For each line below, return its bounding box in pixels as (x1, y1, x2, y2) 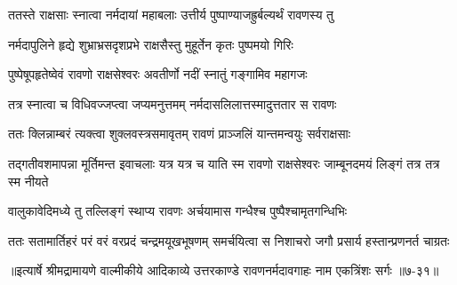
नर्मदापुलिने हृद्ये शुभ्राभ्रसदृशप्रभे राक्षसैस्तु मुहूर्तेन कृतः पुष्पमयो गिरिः (8, 35, 293, 53)
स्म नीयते (8, 171, 49, 190)
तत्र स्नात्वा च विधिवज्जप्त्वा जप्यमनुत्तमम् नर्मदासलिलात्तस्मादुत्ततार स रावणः (8, 94, 337, 113)
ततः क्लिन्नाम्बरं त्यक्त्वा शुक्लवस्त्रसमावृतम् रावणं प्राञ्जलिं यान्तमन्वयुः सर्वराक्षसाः (8, 124, 351, 143)
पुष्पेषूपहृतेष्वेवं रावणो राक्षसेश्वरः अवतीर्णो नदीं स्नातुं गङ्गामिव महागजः (8, 65, 308, 83)
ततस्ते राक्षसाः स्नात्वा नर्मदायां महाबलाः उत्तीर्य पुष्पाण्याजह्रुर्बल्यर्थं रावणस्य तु (8, 5, 333, 23)
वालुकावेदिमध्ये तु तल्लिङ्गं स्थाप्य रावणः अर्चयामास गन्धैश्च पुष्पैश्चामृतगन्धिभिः (8, 202, 348, 220)
